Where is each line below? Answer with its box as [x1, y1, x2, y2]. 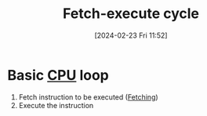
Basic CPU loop [7, 66, 109, 84]
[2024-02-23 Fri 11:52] [94, 31, 168, 40]
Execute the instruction [18, 100, 94, 110]
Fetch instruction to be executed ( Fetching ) [18, 92, 158, 102]
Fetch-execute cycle [62, 5, 200, 23]
